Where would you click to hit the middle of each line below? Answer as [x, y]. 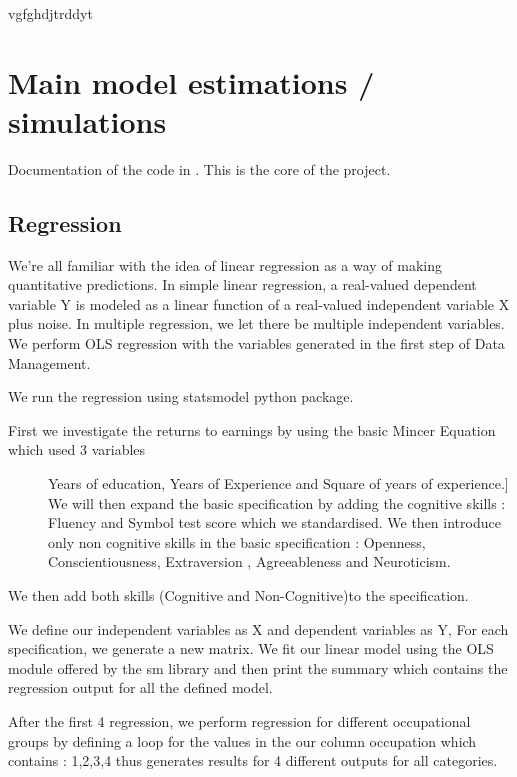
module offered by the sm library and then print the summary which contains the [258, 667]
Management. [49, 362]
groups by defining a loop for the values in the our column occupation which [242, 740]
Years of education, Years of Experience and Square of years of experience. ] [278, 483]
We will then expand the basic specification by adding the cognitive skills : [277, 502]
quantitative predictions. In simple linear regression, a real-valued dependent [242, 284]
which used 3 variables [77, 449]
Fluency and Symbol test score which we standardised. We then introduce [274, 522]
